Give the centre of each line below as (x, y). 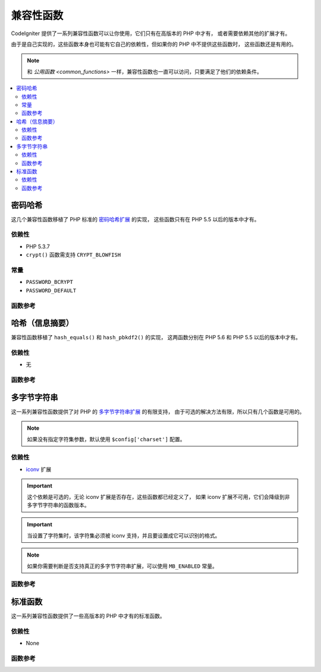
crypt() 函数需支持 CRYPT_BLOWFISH (73, 255)
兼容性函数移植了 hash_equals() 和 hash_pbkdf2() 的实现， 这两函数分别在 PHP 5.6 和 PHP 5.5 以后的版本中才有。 (156, 337)
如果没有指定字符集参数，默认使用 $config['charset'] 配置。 (106, 439)
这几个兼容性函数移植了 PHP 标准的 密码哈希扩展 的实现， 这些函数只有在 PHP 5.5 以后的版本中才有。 (135, 219)
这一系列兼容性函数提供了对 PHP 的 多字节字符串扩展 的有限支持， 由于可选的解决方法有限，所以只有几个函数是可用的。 (158, 411)
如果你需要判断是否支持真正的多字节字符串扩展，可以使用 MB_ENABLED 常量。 (122, 566)
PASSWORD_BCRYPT (50, 282)
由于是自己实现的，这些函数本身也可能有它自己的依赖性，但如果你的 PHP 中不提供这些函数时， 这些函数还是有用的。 (154, 44)
